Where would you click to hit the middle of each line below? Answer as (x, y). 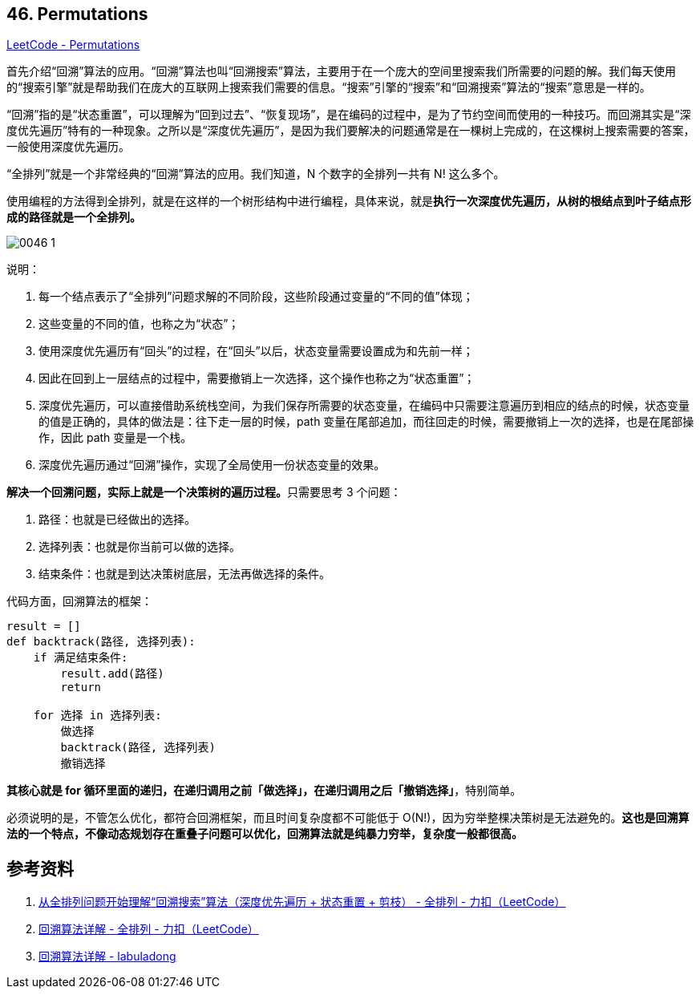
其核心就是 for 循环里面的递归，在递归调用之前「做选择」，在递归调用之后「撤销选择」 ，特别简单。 (264, 791)
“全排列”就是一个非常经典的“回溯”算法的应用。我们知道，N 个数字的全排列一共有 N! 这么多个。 (256, 174)
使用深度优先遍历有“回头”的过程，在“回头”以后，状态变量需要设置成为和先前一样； (256, 351)
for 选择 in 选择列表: (97, 716)
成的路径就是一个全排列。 (74, 217)
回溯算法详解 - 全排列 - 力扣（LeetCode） (149, 929)
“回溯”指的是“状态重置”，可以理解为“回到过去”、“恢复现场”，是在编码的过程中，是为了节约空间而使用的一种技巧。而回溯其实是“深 (349, 115)
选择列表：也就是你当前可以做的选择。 (140, 547)
